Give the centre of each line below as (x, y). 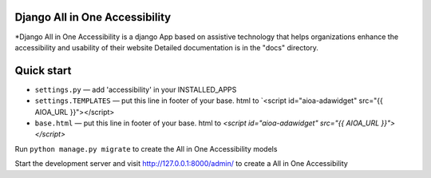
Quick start (43, 71)
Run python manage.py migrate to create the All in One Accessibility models (146, 148)
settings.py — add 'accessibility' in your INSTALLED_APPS (136, 89)
